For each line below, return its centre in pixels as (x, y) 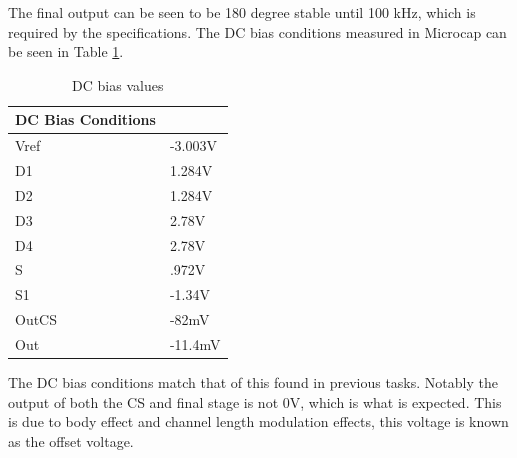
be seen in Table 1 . (66, 51)
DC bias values (118, 84)
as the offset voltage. (71, 440)
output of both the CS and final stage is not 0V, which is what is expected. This (255, 401)
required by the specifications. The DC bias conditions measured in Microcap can (257, 31)
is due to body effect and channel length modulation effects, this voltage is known (258, 421)
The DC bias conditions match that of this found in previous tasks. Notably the (253, 382)
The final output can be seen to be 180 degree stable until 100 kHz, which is (242, 12)
